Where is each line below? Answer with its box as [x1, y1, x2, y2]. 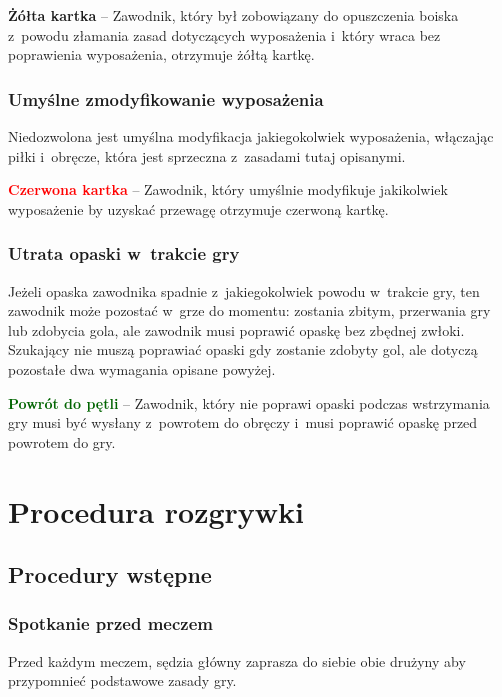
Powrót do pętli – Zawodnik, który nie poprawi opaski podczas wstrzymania [8, 392, 490, 413]
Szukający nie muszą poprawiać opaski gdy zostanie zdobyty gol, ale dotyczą [8, 339, 478, 360]
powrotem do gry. [8, 431, 116, 452]
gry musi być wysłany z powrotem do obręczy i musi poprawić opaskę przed [8, 412, 478, 433]
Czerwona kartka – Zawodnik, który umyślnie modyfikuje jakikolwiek [8, 179, 448, 200]
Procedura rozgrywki [8, 490, 305, 531]
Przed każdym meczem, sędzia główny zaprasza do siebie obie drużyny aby [8, 650, 466, 671]
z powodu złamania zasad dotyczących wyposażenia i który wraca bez [8, 24, 441, 45]
